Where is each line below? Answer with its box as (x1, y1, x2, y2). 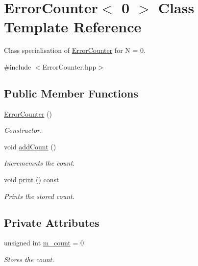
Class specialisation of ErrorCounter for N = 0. (4, 45, 146, 55)
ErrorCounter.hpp (42, 61, 97, 72)
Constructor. (4, 125, 42, 135)
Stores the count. (4, 254, 54, 265)
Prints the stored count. (4, 191, 75, 201)
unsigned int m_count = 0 (4, 238, 84, 248)
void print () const (4, 174, 59, 185)
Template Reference (4, 17, 142, 37)
